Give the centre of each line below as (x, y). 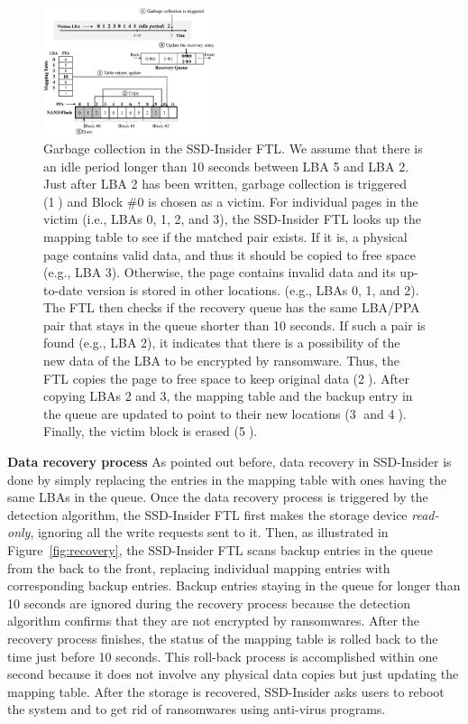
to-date (63, 289)
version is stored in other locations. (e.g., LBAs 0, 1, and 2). (253, 289)
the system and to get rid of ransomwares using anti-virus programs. (197, 709)
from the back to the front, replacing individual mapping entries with (199, 567)
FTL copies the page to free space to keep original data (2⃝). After (226, 378)
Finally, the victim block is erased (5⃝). (151, 431)
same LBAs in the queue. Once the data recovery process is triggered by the (218, 497)
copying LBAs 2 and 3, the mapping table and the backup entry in (228, 396)
